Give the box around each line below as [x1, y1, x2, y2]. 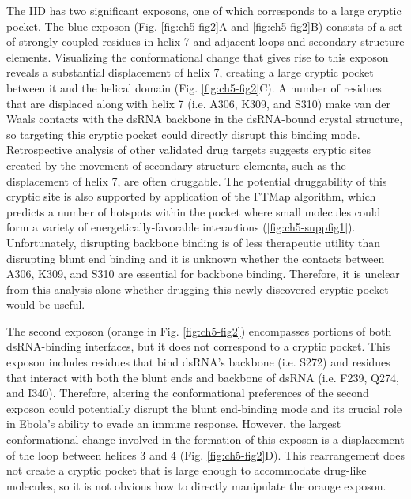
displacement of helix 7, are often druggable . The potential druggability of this [6, 172, 387, 189]
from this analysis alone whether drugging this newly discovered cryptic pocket [6, 280, 389, 297]
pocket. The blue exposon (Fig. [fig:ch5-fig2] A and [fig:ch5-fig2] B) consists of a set [6, 17, 403, 34]
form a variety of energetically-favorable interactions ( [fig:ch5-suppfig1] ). [6, 219, 356, 235]
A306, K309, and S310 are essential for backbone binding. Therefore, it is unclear [6, 265, 400, 282]
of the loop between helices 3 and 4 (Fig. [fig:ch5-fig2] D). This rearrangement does [6, 446, 405, 463]
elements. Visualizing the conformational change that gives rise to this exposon [6, 48, 389, 65]
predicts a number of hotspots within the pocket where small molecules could [6, 203, 381, 219]
